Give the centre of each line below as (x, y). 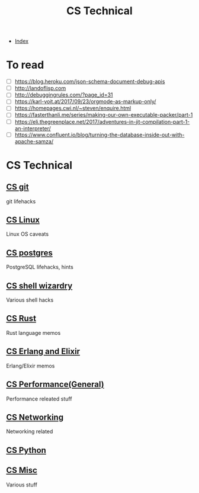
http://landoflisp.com (40, 88)
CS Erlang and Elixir (43, 352)
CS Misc (22, 470)
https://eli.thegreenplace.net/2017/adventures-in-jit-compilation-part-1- (102, 121)
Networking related (30, 431)
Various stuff (22, 485)
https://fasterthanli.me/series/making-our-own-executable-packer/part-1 (104, 115)
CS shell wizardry (39, 286)
